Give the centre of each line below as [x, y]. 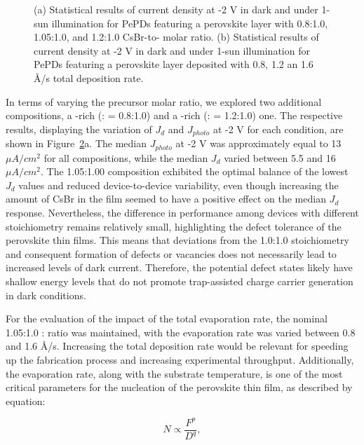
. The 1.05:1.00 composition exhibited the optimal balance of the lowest [195, 171]
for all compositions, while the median [126, 157]
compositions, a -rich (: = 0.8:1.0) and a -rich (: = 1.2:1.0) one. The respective [174, 115]
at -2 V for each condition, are [278, 129]
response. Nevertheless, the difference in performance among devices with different [182, 213]
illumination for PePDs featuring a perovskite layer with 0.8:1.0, [190, 23]
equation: [26, 400]
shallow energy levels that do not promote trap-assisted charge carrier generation [180, 281]
